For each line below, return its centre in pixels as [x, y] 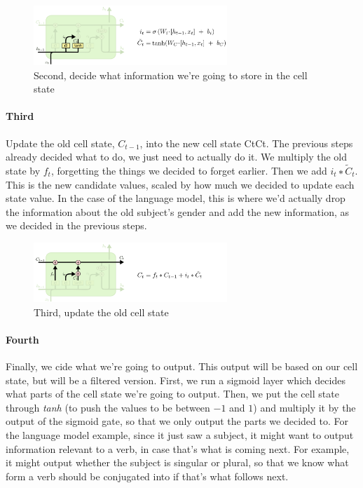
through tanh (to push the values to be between [108, 407]
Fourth [22, 339]
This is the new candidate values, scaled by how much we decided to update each [180, 184]
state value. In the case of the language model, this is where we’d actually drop [176, 198]
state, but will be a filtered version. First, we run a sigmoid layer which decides [176, 380]
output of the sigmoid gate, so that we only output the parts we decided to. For [177, 421]
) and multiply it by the [304, 407]
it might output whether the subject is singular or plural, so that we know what [177, 462]
